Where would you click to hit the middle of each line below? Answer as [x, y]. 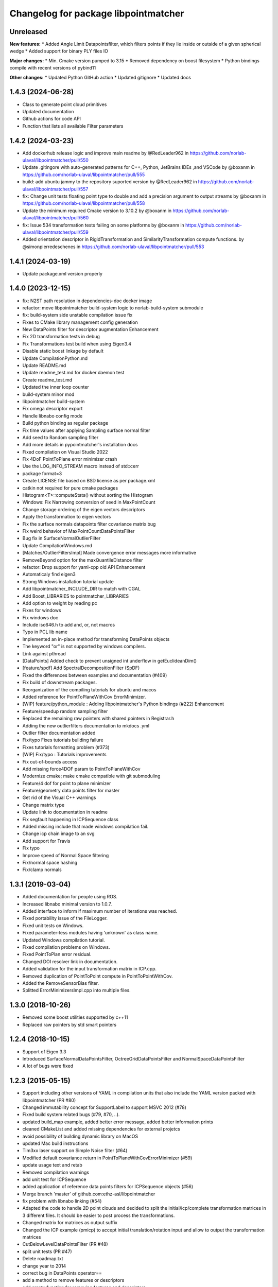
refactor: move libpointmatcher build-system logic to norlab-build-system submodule [113, 308]
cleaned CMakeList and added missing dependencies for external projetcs [101, 1129]
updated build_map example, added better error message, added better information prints [118, 1122]
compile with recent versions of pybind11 [53, 68]
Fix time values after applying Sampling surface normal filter [86, 430]
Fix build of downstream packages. [60, 683]
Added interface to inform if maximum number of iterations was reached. [100, 911]
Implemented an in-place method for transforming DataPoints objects [96, 639]
